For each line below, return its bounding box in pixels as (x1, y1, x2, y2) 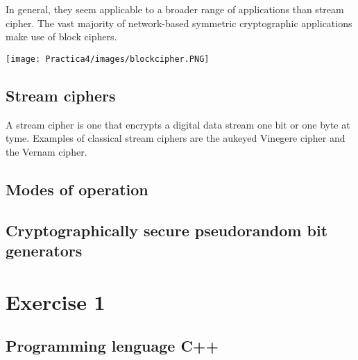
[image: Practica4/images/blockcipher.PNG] (6, 54, 210, 64)
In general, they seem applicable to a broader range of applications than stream (6, 2, 344, 16)
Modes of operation (6, 178, 148, 199)
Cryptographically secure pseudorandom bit (6, 219, 328, 240)
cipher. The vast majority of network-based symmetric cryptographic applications (6, 15, 352, 30)
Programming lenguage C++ (6, 335, 219, 357)
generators (6, 239, 83, 261)
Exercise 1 (6, 287, 105, 316)
